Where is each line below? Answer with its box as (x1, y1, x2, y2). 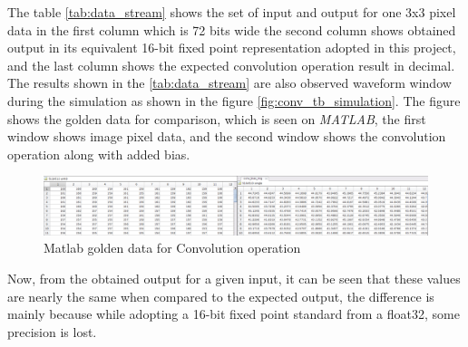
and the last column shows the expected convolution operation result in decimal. (7, 55, 455, 74)
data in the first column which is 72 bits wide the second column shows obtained (7, 20, 456, 39)
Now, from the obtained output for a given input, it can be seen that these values (7, 268, 461, 287)
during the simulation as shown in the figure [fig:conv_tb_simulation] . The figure (7, 91, 461, 110)
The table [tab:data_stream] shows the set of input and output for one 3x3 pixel (7, 3, 456, 21)
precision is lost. (7, 322, 97, 341)
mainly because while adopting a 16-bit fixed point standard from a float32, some (7, 304, 460, 323)
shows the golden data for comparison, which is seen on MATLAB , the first (7, 109, 426, 128)
